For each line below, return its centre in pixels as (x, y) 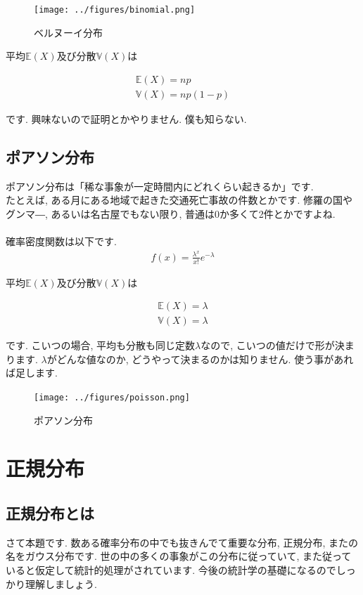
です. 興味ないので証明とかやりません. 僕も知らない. (126, 118)
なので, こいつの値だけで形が (268, 345)
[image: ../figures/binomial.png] (115, 10)
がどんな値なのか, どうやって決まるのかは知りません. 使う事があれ (200, 359)
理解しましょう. (61, 583)
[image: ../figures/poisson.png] (112, 398)
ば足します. (32, 373)
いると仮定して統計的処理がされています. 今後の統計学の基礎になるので (171, 570)
